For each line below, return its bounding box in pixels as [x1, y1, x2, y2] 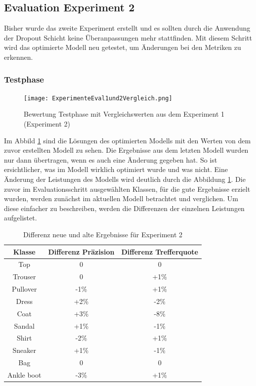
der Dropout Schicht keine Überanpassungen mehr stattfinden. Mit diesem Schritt [4, 32, 253, 43]
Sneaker [12, 345, 36, 355]
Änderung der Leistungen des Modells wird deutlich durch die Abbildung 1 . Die [4, 174, 246, 184]
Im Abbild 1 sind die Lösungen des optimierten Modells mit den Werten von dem [4, 135, 251, 145]
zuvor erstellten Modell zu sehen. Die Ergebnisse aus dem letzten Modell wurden [4, 145, 249, 155]
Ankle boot [7, 370, 42, 380]
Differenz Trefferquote [121, 246, 198, 257]
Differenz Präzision [48, 246, 115, 257]
